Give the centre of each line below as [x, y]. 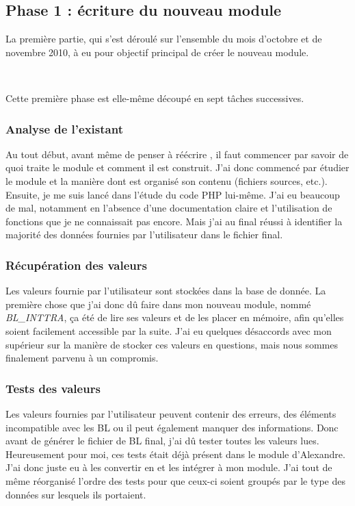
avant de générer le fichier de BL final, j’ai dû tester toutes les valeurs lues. [162, 441]
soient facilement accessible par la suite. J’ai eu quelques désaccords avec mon [169, 330]
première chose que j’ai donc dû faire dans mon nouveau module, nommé [158, 304]
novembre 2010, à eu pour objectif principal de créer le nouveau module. [157, 52]
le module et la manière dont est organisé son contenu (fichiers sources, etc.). [167, 180]
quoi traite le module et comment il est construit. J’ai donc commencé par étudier [177, 167]
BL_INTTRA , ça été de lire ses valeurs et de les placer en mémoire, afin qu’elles [175, 317]
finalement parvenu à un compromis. [82, 358]
